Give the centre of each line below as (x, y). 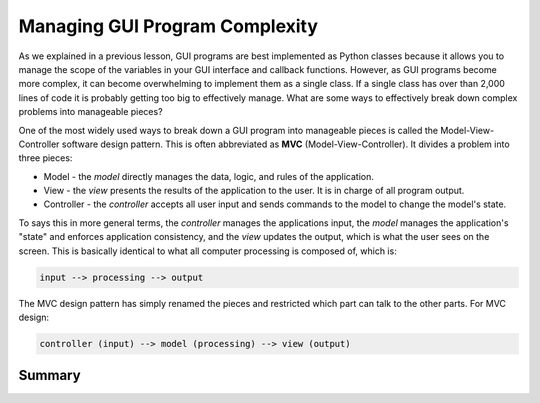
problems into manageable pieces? (91, 112)
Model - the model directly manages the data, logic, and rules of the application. (209, 176)
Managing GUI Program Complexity (168, 26)
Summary (49, 375)
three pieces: (45, 158)
